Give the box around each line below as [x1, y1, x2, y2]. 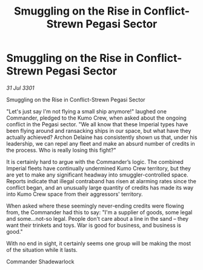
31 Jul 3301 [6, 84, 35, 92]
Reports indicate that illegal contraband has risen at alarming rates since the [6, 177, 197, 184]
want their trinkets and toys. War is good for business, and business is [6, 221, 182, 229]
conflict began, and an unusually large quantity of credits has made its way [6, 184, 194, 191]
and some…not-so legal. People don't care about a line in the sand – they [6, 215, 189, 222]
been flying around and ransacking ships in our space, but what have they [6, 127, 191, 134]
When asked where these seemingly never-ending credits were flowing [6, 202, 184, 209]
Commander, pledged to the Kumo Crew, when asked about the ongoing [6, 114, 187, 121]
